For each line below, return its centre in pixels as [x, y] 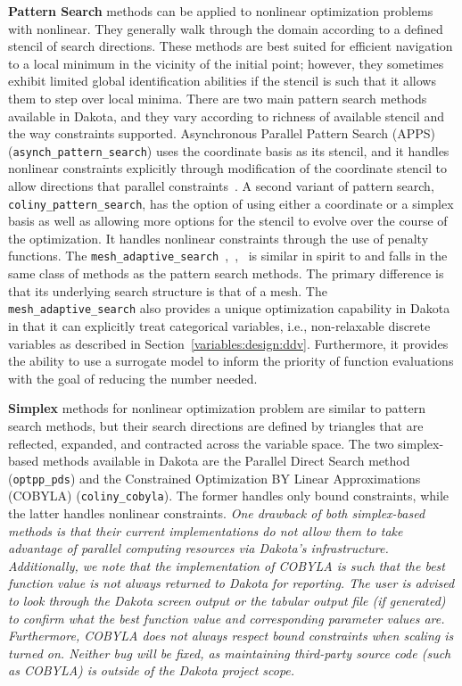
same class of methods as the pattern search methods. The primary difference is [226, 273]
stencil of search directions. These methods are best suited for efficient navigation [231, 46]
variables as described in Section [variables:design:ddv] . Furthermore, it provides [228, 343]
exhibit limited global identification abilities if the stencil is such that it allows [222, 81]
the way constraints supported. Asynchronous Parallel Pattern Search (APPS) [222, 133]
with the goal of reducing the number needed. [133, 378]
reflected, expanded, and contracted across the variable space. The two [201, 443]
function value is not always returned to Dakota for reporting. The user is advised [231, 583]
